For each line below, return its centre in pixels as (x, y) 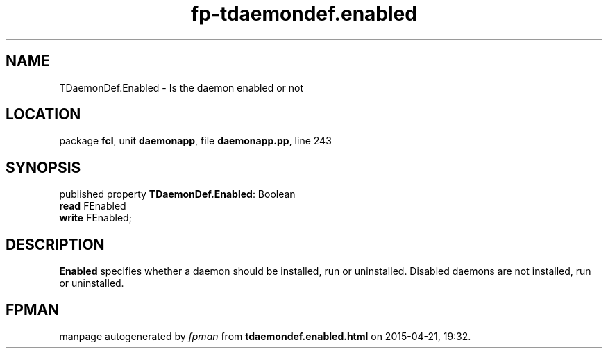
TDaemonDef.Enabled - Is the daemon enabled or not (181, 87)
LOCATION (43, 115)
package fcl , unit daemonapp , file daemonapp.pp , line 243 (195, 141)
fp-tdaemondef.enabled (304, 14)
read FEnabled (93, 206)
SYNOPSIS (43, 167)
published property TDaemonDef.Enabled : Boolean (177, 194)
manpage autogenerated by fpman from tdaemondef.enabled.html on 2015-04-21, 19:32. (265, 336)
